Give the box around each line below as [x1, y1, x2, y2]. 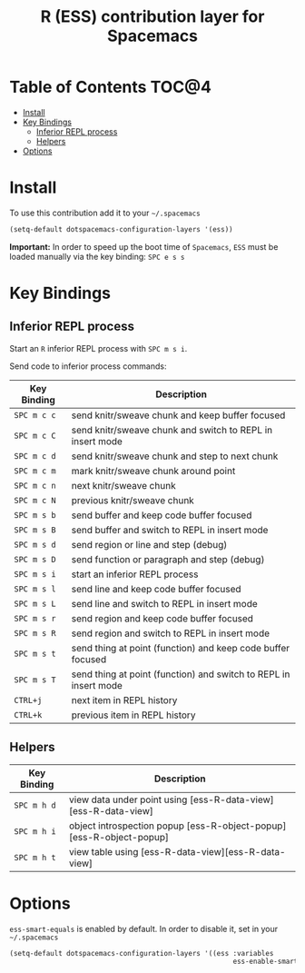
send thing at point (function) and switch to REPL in [71, 668, 290, 680]
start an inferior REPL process [71, 568, 199, 581]
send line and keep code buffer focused [71, 582, 242, 595]
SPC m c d [14, 451, 56, 461]
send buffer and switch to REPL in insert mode [71, 523, 269, 536]
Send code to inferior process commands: [9, 361, 167, 372]
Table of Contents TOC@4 [9, 77, 212, 97]
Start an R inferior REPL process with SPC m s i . [9, 343, 188, 353]
